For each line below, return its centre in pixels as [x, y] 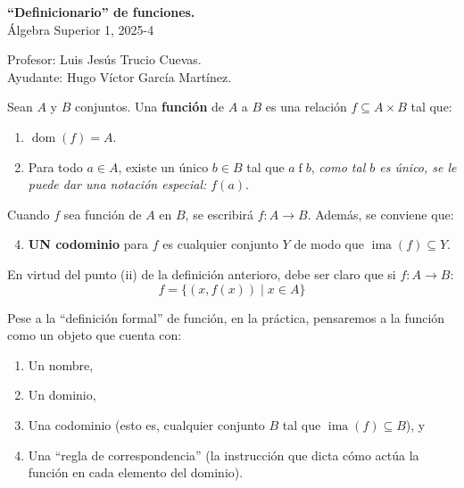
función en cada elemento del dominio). [136, 472]
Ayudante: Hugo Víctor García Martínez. [120, 76]
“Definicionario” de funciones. [101, 12]
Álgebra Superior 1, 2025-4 [81, 29]
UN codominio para [88, 244]
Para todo [55, 166]
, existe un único [163, 166]
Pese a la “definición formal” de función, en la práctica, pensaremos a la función [226, 317]
